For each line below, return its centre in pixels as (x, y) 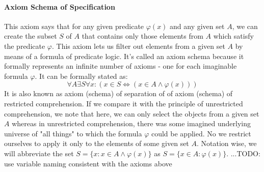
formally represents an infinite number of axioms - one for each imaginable (121, 66)
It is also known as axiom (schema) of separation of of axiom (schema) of (118, 93)
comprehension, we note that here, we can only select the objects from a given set (132, 113)
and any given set (197, 26)
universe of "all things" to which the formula (73, 133)
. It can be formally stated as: (81, 76)
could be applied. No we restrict (201, 133)
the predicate (25, 46)
